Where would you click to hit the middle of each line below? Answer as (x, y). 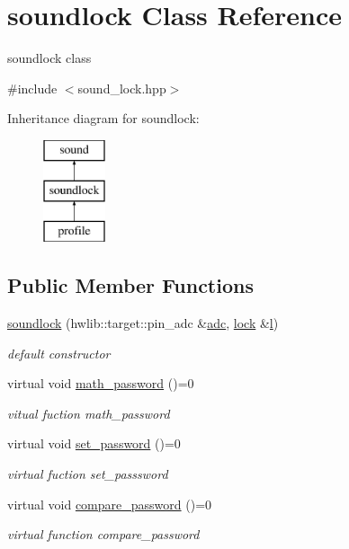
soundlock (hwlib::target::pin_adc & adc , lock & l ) (143, 323)
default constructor (59, 353)
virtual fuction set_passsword (88, 474)
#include (32, 88)
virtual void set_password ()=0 (94, 443)
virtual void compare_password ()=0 (110, 504)
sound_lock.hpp (122, 88)
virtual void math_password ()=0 (101, 383)
